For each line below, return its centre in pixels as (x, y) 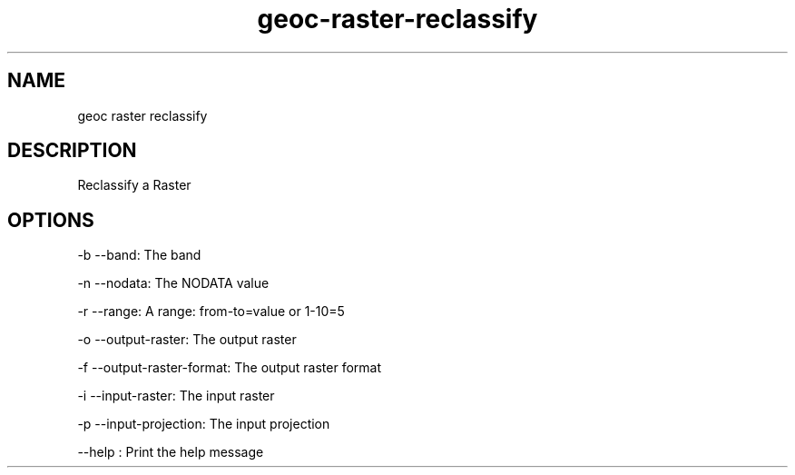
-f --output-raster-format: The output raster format (230, 368)
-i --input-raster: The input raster (176, 396)
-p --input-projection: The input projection (204, 424)
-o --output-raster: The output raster (187, 340)
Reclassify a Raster (134, 185)
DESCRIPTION (72, 151)
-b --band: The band (139, 255)
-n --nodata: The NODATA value (173, 283)
